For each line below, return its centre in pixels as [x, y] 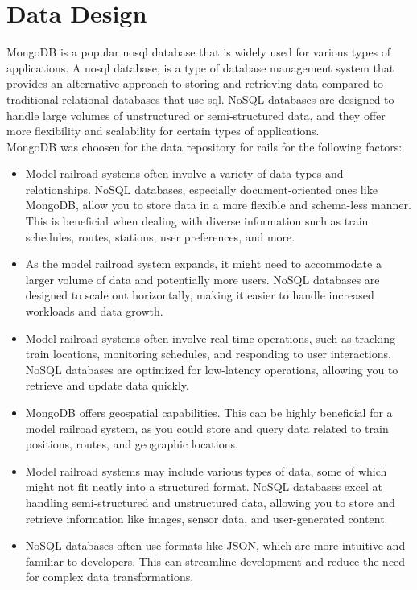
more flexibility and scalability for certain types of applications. [163, 131]
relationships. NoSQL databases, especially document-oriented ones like [201, 189]
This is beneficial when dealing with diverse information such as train [197, 221]
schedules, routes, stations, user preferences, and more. [160, 236]
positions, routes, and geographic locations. [132, 444]
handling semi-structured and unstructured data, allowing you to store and [210, 502]
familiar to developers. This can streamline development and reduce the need [215, 561]
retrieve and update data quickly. [107, 385]
